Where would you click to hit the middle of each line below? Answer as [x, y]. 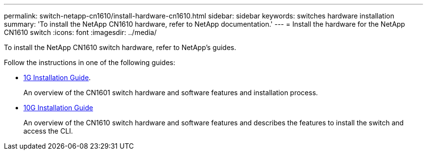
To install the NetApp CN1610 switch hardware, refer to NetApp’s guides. [120, 47]
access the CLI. [48, 131]
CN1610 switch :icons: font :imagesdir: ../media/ [80, 32]
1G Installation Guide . [57, 77]
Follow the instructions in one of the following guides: [90, 62]
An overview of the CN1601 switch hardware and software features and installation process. [171, 93]
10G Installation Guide [58, 108]
